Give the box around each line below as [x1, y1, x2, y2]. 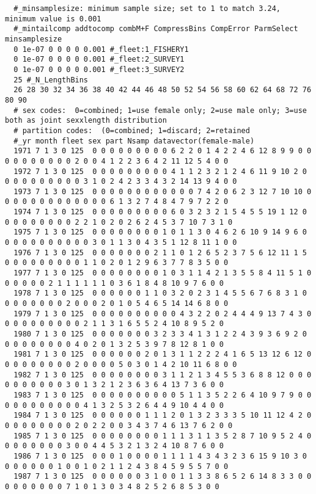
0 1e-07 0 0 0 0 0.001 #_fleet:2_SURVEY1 [13, 55, 185, 64]
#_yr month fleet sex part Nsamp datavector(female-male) [13, 136, 255, 145]
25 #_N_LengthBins [13, 75, 89, 84]
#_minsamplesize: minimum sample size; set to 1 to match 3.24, [13, 4, 281, 13]
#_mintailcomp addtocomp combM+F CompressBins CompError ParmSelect [13, 24, 298, 34]
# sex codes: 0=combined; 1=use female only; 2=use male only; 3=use [13, 106, 307, 115]
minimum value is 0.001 [5, 14, 101, 23]
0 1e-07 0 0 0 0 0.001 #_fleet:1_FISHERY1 [13, 45, 189, 54]
